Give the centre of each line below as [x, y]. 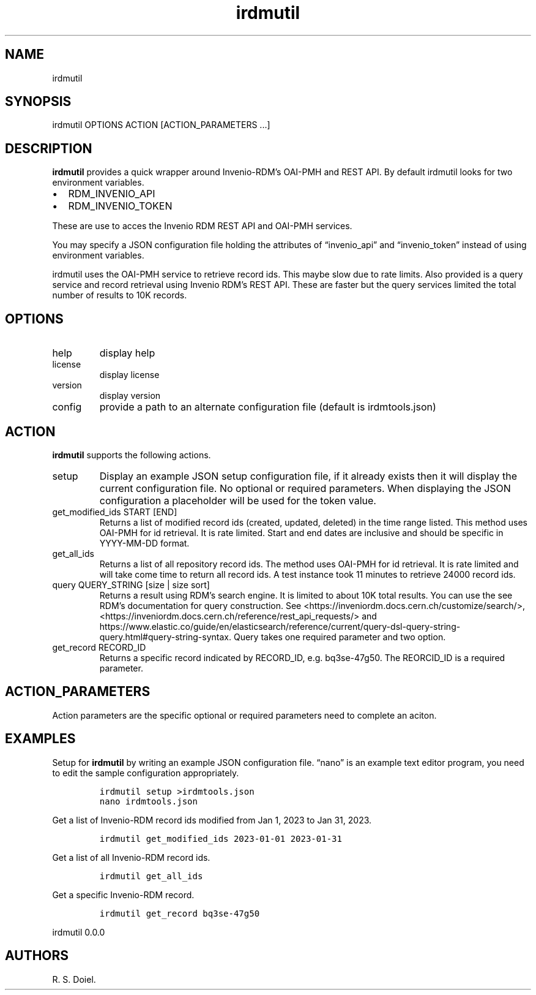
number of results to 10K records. [120, 295]
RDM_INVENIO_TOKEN [120, 206]
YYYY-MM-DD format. [144, 543]
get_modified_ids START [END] [115, 512]
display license [129, 375]
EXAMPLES [40, 739]
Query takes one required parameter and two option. [340, 637]
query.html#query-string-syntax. [165, 637]
